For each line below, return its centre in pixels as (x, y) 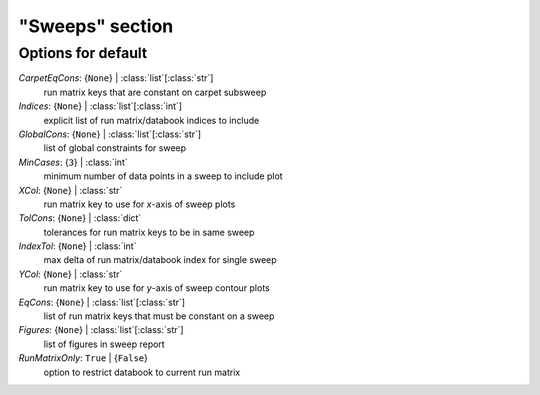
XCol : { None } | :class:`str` (70, 190)
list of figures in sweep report (104, 344)
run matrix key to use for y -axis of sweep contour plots (156, 288)
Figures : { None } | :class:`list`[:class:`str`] (101, 330)
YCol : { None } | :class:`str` (70, 274)
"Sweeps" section (96, 26)
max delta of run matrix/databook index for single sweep (160, 260)
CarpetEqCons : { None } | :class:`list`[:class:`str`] (116, 78)
